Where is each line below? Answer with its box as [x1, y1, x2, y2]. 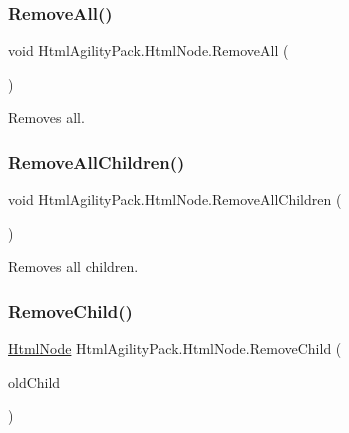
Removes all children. [8, 256, 139, 277]
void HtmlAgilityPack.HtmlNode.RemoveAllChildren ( [8, 189, 342, 210]
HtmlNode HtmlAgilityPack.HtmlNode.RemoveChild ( [8, 338, 342, 359]
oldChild [8, 371, 61, 392]
